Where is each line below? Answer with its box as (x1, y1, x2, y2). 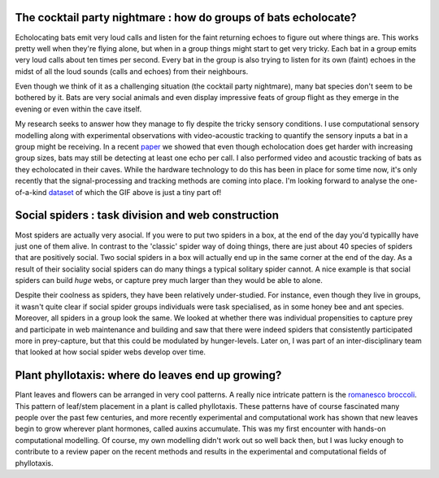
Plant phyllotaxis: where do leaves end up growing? (15, 368, 282, 382)
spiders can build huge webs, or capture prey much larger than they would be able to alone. (15, 276, 323, 285)
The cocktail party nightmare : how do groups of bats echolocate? (15, 11, 357, 24)
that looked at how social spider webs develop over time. (15, 347, 206, 357)
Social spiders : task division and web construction (15, 208, 280, 223)
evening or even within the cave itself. (15, 104, 142, 114)
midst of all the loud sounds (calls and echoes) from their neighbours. (15, 66, 249, 76)
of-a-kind (15, 187, 47, 197)
